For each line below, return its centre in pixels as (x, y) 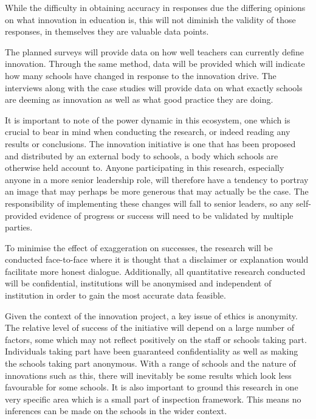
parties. (19, 227)
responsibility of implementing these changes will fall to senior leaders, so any (149, 203)
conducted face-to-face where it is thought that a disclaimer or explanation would (157, 259)
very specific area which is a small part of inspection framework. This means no (153, 399)
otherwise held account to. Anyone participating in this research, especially (145, 168)
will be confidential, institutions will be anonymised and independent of (138, 283)
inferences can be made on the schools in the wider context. (116, 411)
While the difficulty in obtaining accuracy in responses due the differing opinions (155, 7)
